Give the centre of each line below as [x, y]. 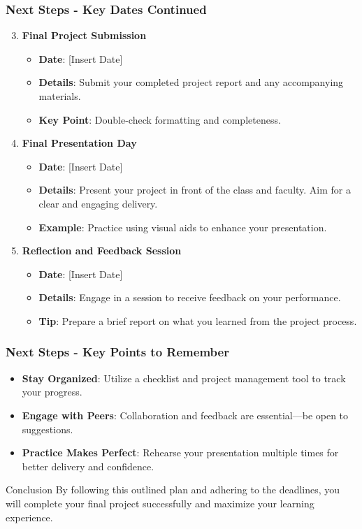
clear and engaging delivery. [98, 203]
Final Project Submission [84, 35]
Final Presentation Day [79, 143]
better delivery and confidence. [88, 466]
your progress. [52, 392]
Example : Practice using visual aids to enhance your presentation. [183, 227]
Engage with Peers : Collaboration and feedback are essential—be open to [185, 415]
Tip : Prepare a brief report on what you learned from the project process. [198, 320]
